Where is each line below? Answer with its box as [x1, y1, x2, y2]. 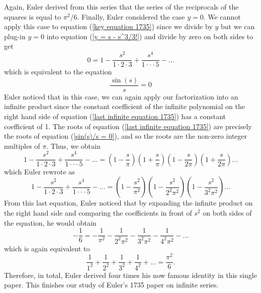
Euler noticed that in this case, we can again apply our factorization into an [4, 91, 238, 102]
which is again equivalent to [4, 243, 90, 253]
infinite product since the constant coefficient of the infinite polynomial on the [4, 101, 245, 112]
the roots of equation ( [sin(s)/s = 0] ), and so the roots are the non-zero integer [4, 131, 247, 141]
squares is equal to [4, 11, 61, 22]
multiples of [4, 140, 40, 151]
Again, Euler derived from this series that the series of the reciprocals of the [4, 2, 239, 12]
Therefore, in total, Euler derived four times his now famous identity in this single [4, 269, 257, 280]
